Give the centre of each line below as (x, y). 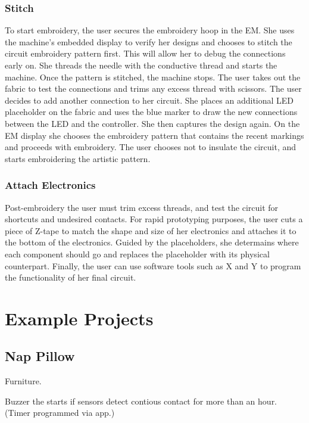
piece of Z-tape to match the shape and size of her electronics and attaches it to (151, 230)
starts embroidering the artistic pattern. (78, 158)
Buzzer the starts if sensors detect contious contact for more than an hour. (141, 401)
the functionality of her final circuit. (71, 277)
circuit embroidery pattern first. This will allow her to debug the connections (145, 53)
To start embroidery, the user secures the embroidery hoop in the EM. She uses (150, 30)
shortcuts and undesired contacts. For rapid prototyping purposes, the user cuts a (154, 219)
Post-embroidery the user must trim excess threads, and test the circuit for (142, 207)
